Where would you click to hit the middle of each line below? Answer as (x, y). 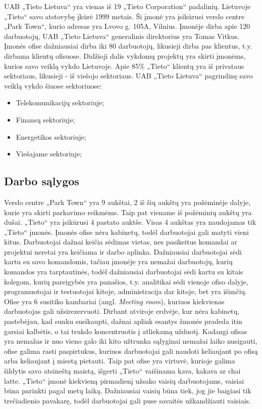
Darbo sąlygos (42, 181)
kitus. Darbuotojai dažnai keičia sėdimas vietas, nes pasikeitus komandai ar (121, 242)
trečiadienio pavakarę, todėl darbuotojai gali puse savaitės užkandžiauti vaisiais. (127, 400)
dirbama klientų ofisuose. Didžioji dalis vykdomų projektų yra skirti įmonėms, (125, 55)
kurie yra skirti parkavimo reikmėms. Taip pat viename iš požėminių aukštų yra (128, 212)
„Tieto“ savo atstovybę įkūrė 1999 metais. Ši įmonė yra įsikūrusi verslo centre (124, 16)
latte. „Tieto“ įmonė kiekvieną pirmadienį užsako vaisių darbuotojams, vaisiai (124, 380)
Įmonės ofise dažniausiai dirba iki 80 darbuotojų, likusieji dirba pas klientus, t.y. (128, 46)
